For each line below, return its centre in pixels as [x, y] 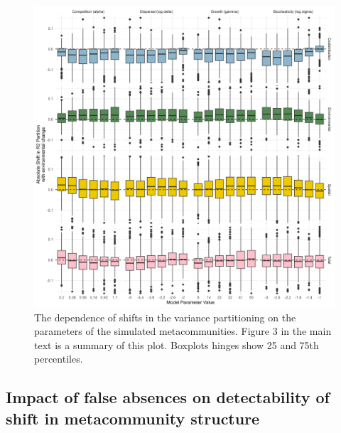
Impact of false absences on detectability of [168, 397]
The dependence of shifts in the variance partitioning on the [165, 317]
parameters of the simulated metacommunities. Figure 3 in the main [183, 331]
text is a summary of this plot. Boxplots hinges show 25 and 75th [177, 344]
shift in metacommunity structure [133, 418]
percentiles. [59, 359]
